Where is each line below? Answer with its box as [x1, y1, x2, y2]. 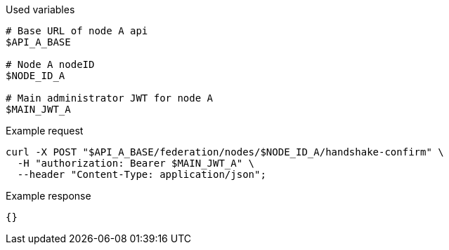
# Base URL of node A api [6, 25, 148, 36]
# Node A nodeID [6, 59, 95, 70]
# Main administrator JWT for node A [6, 92, 214, 104]
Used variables [6, 4, 75, 15]
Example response [6, 190, 91, 202]
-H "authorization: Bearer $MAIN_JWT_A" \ [17, 158, 255, 169]
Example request [6, 125, 84, 137]
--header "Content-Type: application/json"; [17, 169, 266, 180]
